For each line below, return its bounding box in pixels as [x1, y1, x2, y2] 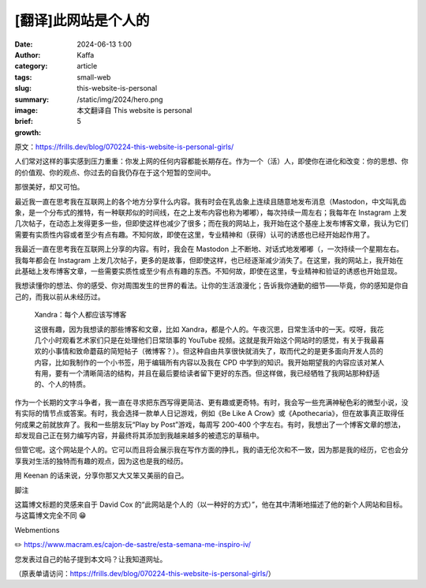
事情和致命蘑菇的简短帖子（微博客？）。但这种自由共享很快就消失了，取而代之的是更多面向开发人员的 [54, 346, 383, 356]
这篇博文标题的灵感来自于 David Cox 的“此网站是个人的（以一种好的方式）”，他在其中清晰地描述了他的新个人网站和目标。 [14, 500, 407, 509]
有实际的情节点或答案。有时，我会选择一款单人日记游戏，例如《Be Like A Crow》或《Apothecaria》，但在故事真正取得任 [14, 409, 405, 418]
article [77, 62, 98, 71]
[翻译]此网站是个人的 [14, 12, 150, 29]
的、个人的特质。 [34, 380, 90, 389]
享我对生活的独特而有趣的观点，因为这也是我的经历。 [14, 456, 188, 466]
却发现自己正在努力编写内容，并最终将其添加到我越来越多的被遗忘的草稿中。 [14, 431, 263, 440]
